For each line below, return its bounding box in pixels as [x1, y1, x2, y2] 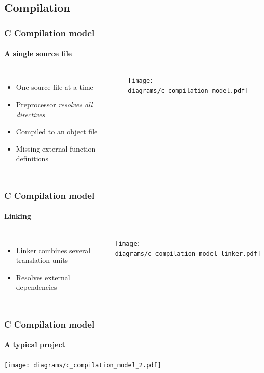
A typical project [4, 339, 65, 350]
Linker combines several [16, 244, 91, 255]
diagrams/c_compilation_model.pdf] [128, 87, 249, 95]
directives [16, 109, 45, 119]
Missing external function [16, 143, 96, 154]
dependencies [16, 282, 57, 292]
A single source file [4, 48, 72, 59]
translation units [16, 255, 68, 265]
